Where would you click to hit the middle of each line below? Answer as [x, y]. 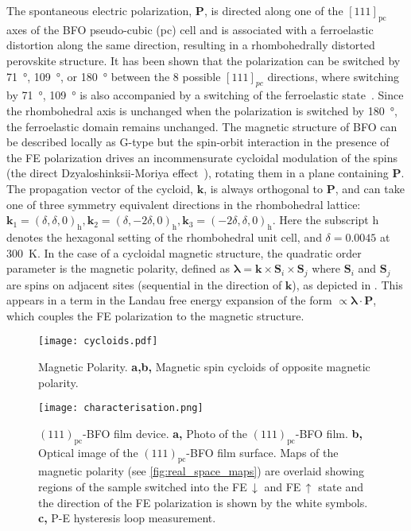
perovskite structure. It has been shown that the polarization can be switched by [204, 60]
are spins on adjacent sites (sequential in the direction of [144, 284]
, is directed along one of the [273, 10]
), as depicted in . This [347, 284]
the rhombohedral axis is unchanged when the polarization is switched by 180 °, [202, 110]
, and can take [370, 188]
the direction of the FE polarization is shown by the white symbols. [203, 502]
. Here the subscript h [326, 220]
